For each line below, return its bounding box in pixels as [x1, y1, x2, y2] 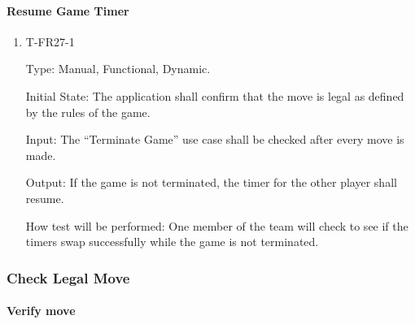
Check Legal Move [7, 267, 130, 287]
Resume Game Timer [7, 2, 129, 19]
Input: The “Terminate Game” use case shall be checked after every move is [25, 131, 404, 148]
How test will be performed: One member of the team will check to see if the [25, 217, 408, 234]
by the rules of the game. [25, 103, 151, 120]
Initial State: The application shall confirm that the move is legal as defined [25, 87, 404, 104]
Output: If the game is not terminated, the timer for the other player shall [25, 174, 397, 191]
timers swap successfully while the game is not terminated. [25, 233, 319, 250]
